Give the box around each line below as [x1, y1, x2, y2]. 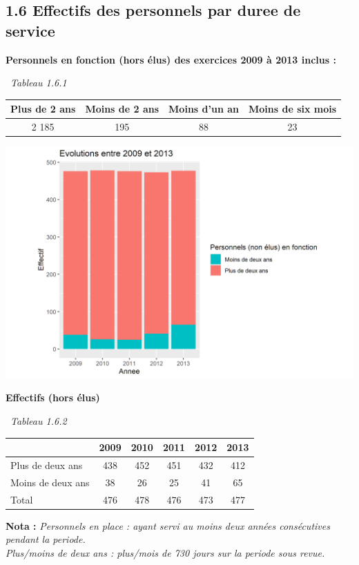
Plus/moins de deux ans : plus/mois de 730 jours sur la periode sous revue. [6, 545, 325, 559]
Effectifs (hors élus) [6, 390, 100, 405]
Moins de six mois [248, 102, 337, 116]
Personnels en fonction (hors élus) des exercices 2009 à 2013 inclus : [6, 52, 336, 66]
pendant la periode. [6, 532, 86, 546]
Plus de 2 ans [10, 102, 76, 116]
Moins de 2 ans [85, 102, 159, 116]
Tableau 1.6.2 [10, 414, 67, 428]
